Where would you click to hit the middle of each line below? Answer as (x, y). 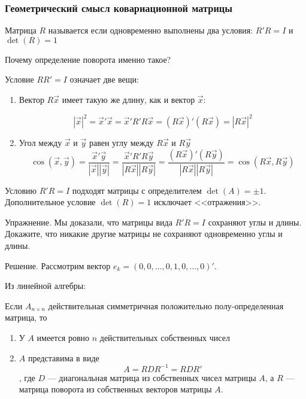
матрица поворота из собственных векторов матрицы (115, 389)
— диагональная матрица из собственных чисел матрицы (152, 377)
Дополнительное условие (50, 202)
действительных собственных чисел (165, 337)
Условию (21, 190)
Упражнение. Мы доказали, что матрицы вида (89, 222)
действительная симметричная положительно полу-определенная (166, 305)
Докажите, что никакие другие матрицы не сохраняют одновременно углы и (144, 234)
